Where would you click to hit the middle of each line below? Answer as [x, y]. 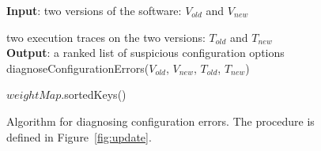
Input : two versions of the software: [94, 10]
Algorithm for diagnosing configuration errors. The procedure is [160, 121]
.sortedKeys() [94, 94]
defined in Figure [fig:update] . [79, 136]
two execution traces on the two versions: [106, 37]
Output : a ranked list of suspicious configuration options [145, 53]
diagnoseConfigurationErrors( [78, 68]
